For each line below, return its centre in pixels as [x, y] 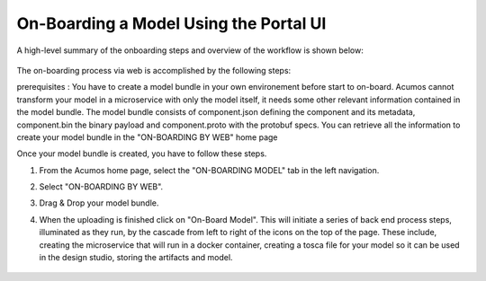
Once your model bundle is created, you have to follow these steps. [142, 154]
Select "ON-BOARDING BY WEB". [101, 187]
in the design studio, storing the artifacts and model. [136, 258]
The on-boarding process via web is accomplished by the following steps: [154, 70]
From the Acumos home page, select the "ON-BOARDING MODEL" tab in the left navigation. [209, 170]
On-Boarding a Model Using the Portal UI [171, 23]
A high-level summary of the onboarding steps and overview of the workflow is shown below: [190, 50]
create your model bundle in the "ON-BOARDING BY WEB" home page [147, 137]
